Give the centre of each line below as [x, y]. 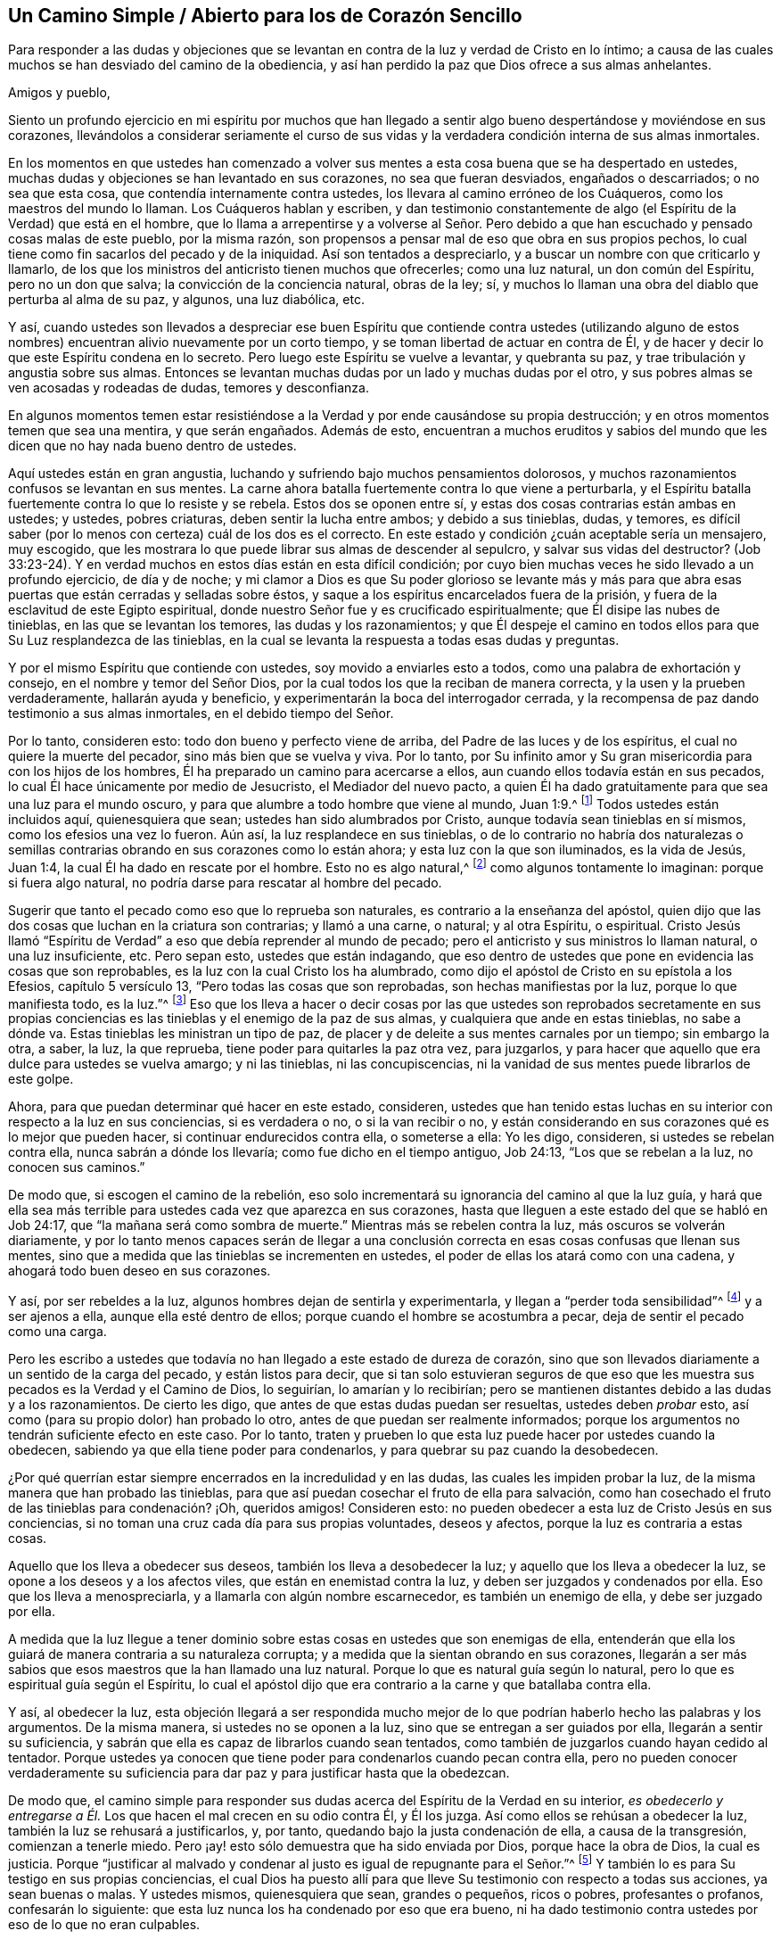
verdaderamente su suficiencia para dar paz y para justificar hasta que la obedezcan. [259, 1773]
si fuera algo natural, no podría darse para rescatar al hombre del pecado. [225, 882]
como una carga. [58, 1332]
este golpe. [41, 1079]
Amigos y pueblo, [59, 93]
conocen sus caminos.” [77, 1168]
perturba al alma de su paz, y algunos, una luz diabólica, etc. [186, 300]
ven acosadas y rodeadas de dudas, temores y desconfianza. [189, 388]
